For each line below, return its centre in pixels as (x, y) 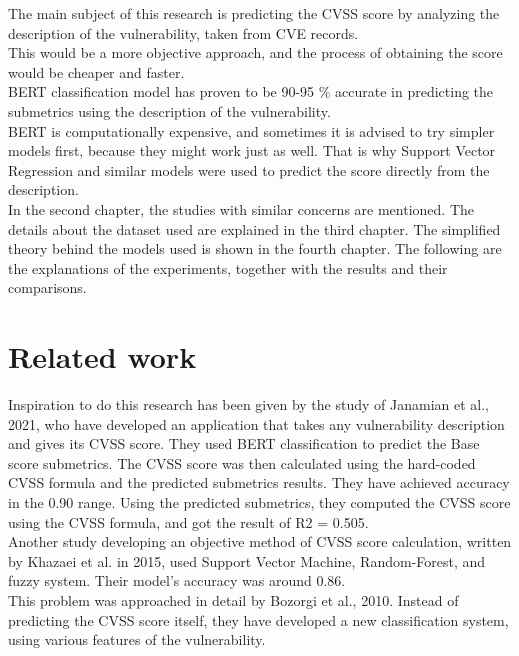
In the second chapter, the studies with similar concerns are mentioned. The (241, 208)
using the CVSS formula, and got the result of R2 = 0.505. (188, 521)
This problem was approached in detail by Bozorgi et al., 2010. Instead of (233, 599)
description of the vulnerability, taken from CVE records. (183, 32)
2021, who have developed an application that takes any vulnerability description (256, 423)
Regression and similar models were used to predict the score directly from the (249, 169)
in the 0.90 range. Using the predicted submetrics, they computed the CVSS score (259, 502)
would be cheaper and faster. (96, 71)
